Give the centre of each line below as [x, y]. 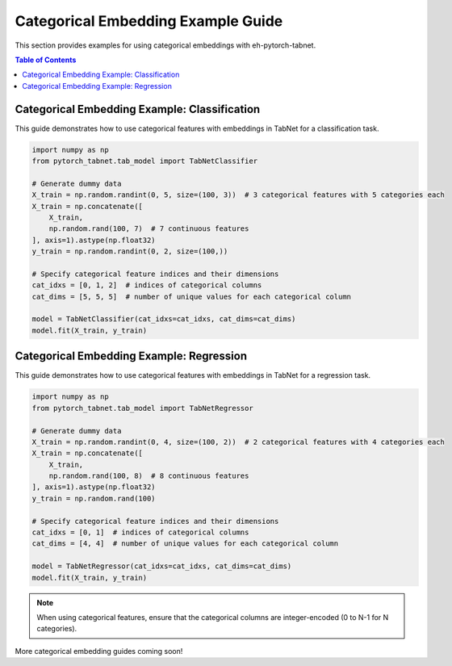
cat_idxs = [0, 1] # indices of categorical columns [140, 532]
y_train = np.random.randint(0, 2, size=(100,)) [130, 251]
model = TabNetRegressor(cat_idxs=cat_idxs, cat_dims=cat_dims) [162, 566]
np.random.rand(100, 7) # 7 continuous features [149, 229]
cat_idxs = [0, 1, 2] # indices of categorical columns [147, 285]
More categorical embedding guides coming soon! [99, 651]
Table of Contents [46, 60]
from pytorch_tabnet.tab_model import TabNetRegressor [142, 408]
